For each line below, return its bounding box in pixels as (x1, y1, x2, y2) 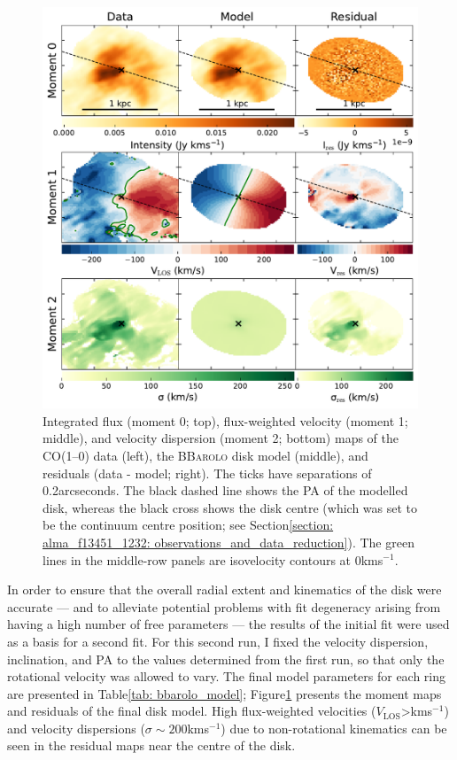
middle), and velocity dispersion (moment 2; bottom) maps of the (43, 429, 399, 447)
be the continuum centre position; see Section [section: (43, 516, 334, 534)
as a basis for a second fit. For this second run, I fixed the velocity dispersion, (7, 632, 429, 650)
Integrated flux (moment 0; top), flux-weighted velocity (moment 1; (43, 411, 408, 430)
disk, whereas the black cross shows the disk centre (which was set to (43, 498, 418, 516)
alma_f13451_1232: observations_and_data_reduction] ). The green (43, 532, 414, 551)
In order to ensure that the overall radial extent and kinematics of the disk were (7, 580, 442, 599)
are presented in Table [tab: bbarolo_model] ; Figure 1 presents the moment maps (7, 684, 442, 702)
